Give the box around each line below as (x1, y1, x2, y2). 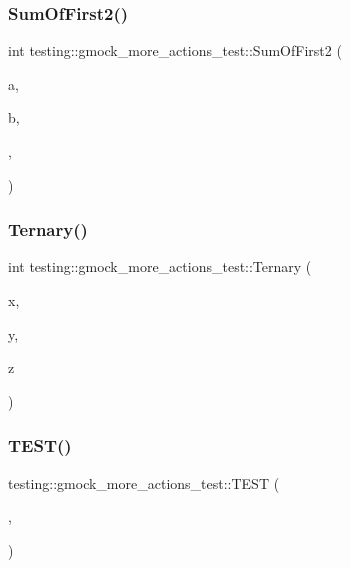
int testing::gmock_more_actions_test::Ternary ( (8, 256, 312, 277)
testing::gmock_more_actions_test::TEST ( (8, 472, 280, 493)
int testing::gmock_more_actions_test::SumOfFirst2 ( (8, 40, 342, 61)
